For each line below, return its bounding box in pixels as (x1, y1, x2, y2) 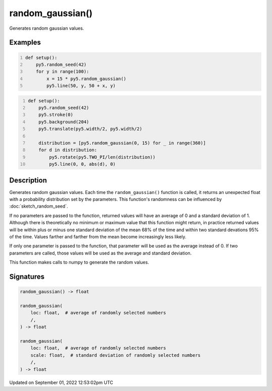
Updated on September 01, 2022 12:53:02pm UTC (9, 379, 113, 385)
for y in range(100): (36, 69, 89, 75)
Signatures (9, 273, 45, 281)
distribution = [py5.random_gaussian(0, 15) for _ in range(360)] (38, 140, 206, 146)
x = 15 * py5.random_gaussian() (46, 76, 126, 82)
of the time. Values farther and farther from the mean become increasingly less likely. (9, 234, 186, 240)
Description (9, 176, 47, 184)
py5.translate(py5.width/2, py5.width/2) (38, 126, 143, 132)
